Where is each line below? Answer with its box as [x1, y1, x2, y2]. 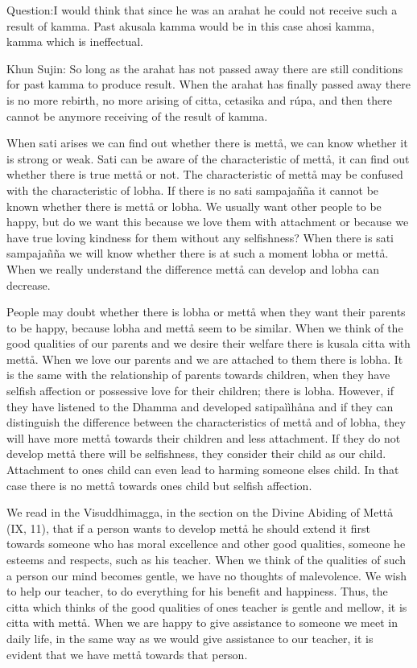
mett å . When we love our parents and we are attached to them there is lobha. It [6, 350, 403, 367]
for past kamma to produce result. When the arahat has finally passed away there [6, 76, 411, 93]
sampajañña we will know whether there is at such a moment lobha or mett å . [6, 245, 389, 262]
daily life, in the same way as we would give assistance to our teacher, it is [6, 629, 374, 646]
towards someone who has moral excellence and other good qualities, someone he [6, 535, 406, 552]
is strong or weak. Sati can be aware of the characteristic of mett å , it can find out [6, 150, 410, 167]
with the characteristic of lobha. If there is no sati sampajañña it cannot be [6, 181, 379, 198]
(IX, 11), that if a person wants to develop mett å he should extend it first [6, 519, 370, 536]
